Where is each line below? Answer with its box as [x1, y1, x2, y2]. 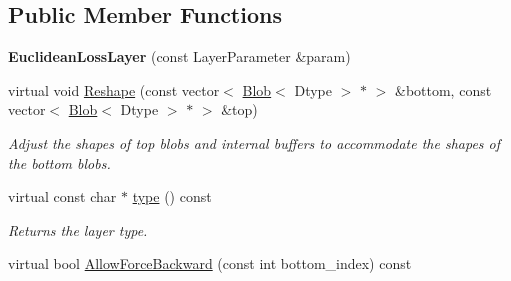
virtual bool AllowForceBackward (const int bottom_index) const [8, 253, 412, 274]
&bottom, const [394, 79, 492, 100]
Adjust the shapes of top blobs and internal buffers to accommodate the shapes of [8, 132, 501, 153]
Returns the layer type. [8, 219, 148, 240]
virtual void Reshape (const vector [8, 79, 220, 100]
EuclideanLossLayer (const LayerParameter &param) [8, 46, 351, 67]
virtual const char [8, 186, 117, 207]
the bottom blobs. [8, 152, 111, 173]
